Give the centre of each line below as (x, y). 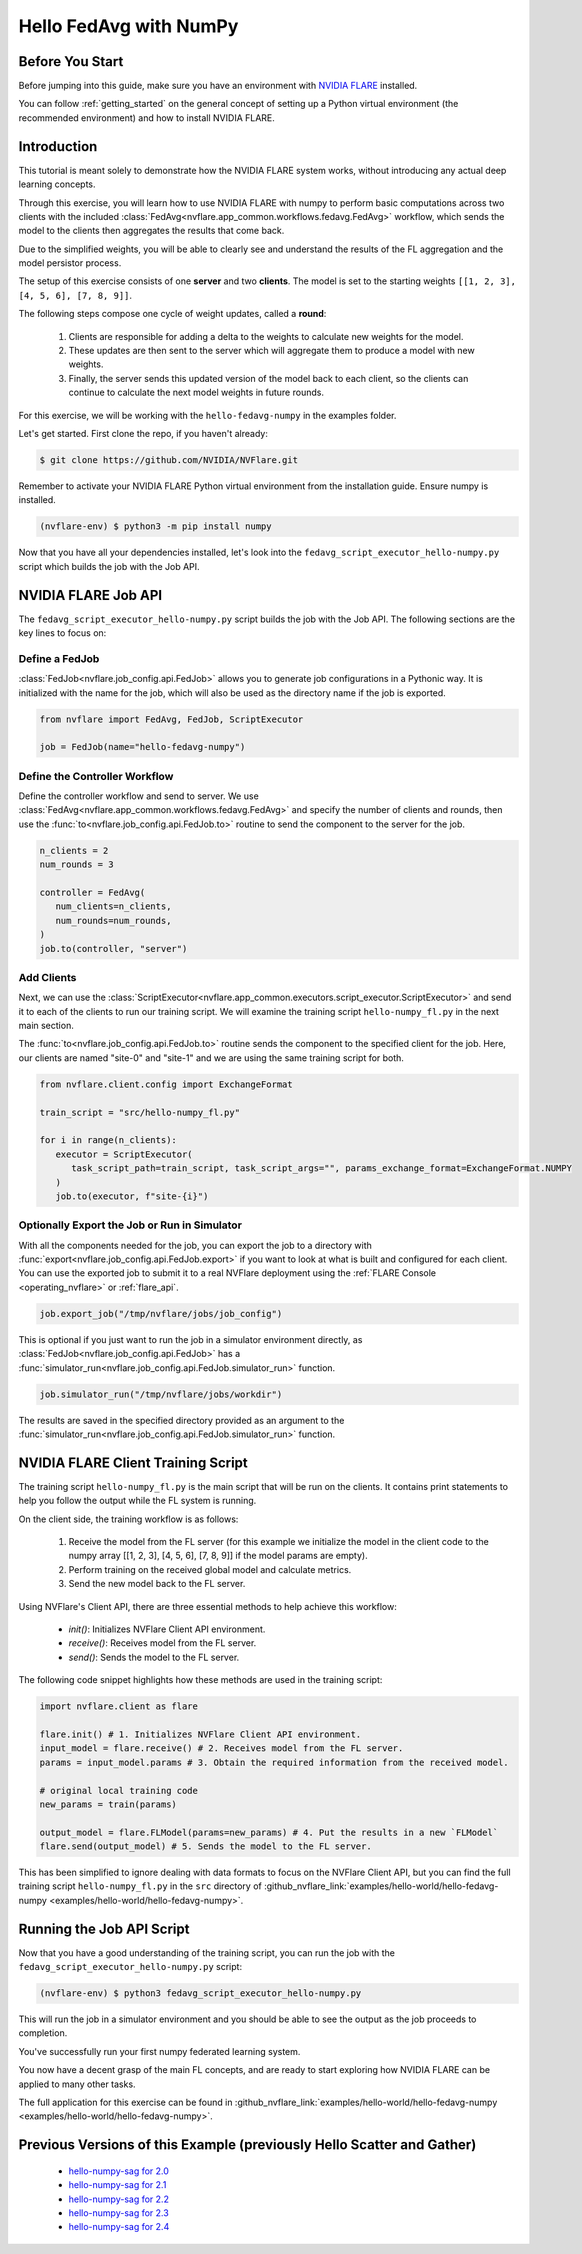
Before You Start (71, 61)
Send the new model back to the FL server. (157, 1584)
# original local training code (119, 1790)
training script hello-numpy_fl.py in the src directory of (140, 1886)
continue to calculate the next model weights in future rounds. (196, 392)
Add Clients (47, 977)
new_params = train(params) (108, 1804)
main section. (46, 1026)
